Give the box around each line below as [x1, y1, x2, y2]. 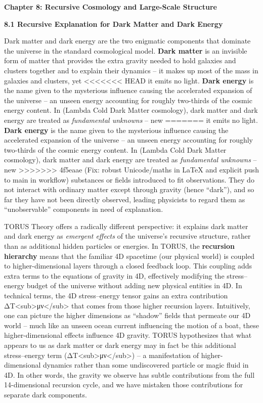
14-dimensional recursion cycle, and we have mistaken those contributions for [4, 379, 243, 390]
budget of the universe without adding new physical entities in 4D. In [26, 280, 242, 291]
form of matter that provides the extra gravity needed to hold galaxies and [4, 55, 236, 66]
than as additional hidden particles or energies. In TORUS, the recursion [4, 241, 235, 251]
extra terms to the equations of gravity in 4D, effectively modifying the [4, 270, 225, 281]
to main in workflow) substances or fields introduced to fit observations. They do [4, 174, 254, 185]
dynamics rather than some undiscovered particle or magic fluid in [43, 360, 249, 370]
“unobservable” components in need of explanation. [4, 204, 163, 214]
